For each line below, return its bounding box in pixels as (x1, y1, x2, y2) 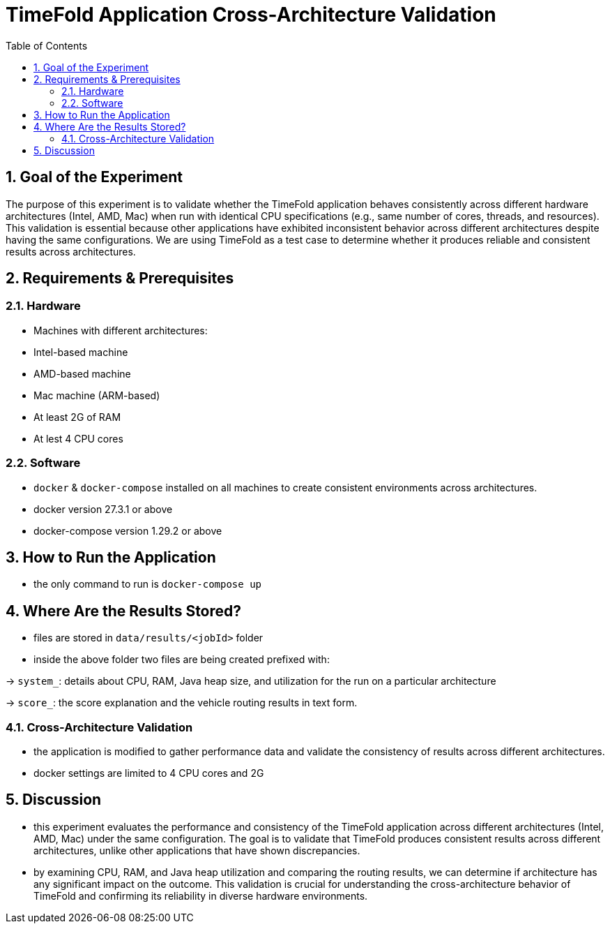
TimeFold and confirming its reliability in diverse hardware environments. (33, 889, 368, 902)
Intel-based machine (33, 345, 128, 358)
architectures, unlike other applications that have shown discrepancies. (33, 844, 360, 856)
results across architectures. (6, 245, 136, 258)
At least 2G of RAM (33, 410, 121, 423)
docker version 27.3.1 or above (33, 503, 173, 515)
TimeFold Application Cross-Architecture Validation (6, 3, 496, 27)
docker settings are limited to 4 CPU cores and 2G (33, 767, 264, 779)
